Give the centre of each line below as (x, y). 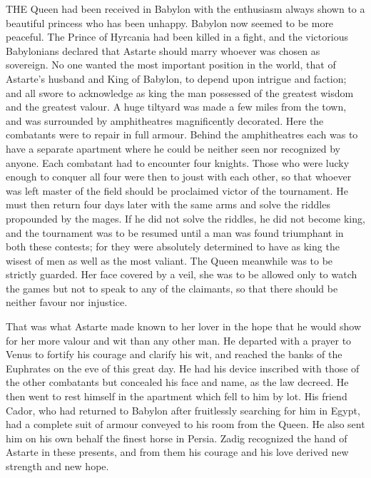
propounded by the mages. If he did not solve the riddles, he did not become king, (185, 218)
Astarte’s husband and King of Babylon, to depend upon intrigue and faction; (176, 78)
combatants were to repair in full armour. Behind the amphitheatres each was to (182, 134)
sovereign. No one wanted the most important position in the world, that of (171, 65)
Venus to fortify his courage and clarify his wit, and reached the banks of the (174, 354)
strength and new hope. (57, 466)
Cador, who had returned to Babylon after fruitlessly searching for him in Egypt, (183, 410)
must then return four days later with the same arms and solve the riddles (168, 204)
